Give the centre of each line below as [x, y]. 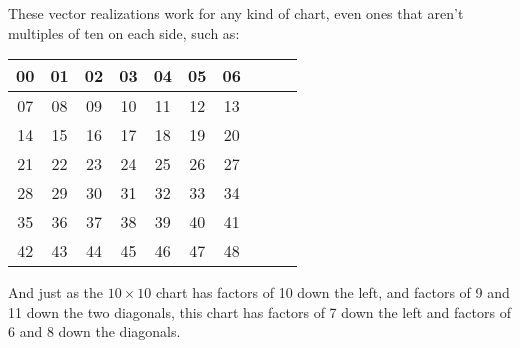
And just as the [56, 292]
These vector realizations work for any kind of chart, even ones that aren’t [236, 13]
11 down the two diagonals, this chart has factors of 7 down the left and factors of [259, 311]
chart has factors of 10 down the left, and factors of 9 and [332, 292]
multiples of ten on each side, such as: [124, 32]
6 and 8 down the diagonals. [94, 331]
